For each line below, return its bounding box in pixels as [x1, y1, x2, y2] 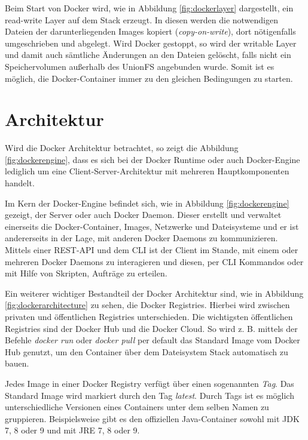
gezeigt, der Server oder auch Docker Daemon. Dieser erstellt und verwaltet [5, 208, 282, 221]
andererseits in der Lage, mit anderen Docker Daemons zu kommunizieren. [5, 232, 278, 244]
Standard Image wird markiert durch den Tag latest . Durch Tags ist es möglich [5, 389, 294, 401]
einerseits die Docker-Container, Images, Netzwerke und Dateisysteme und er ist [5, 220, 299, 232]
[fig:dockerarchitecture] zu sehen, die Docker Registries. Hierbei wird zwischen [5, 299, 290, 311]
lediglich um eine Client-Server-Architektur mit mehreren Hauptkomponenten [5, 165, 289, 177]
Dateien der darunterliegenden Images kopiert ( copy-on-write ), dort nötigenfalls [5, 25, 296, 38]
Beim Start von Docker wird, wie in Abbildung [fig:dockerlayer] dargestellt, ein [5, 2, 294, 14]
